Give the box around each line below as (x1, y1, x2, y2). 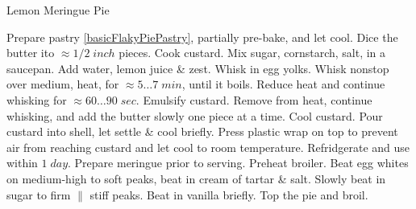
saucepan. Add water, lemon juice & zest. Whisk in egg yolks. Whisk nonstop (6, 59, 389, 76)
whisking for (6, 91, 67, 108)
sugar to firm (6, 186, 71, 203)
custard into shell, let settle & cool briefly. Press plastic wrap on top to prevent (6, 123, 398, 140)
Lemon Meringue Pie (6, 2, 110, 18)
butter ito (6, 44, 55, 61)
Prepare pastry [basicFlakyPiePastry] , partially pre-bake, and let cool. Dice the (6, 28, 398, 45)
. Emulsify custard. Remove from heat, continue (135, 91, 372, 108)
